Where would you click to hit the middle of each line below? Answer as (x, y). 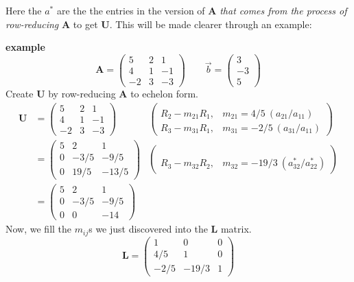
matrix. (236, 229)
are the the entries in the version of (131, 10)
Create (20, 93)
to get (85, 24)
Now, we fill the (39, 229)
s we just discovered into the (148, 229)
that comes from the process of (283, 10)
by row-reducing (82, 93)
